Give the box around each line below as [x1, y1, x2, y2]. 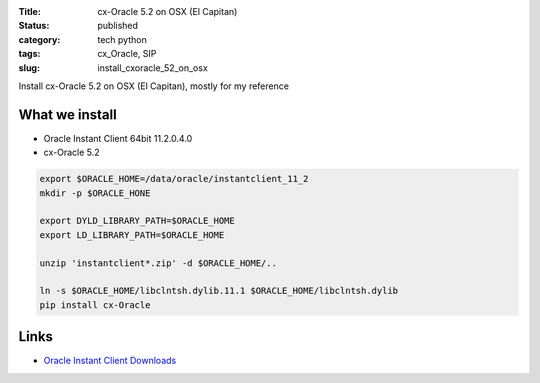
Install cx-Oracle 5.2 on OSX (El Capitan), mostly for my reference [18, 80, 290, 92]
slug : [18, 61, 40, 74]
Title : [18, 6, 42, 17]
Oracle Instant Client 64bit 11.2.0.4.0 [43, 132, 193, 144]
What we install [18, 106, 117, 123]
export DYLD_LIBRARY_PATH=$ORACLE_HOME [39, 215, 235, 227]
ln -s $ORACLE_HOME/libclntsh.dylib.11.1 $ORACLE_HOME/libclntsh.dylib [39, 285, 399, 297]
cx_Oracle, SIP [97, 48, 157, 60]
